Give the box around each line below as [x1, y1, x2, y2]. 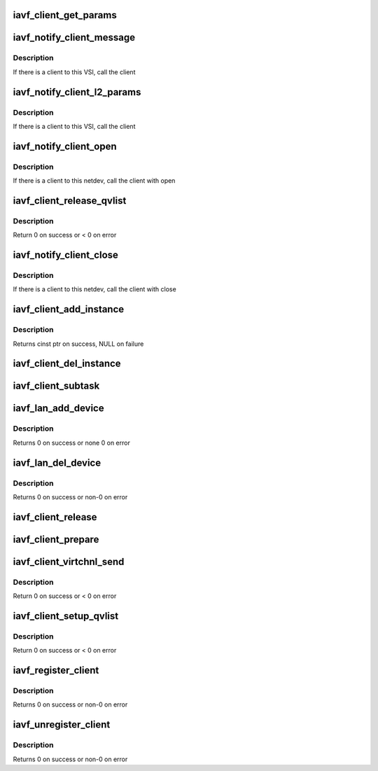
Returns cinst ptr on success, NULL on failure [13, 340, 144, 348]
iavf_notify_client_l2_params [13, 86, 141, 98]
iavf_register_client [13, 665, 99, 676]
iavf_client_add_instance [13, 303, 125, 315]
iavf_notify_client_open [13, 140, 117, 152]
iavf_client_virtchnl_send [13, 555, 125, 567]
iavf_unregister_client [13, 718, 111, 731]
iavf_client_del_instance [13, 358, 122, 370]
